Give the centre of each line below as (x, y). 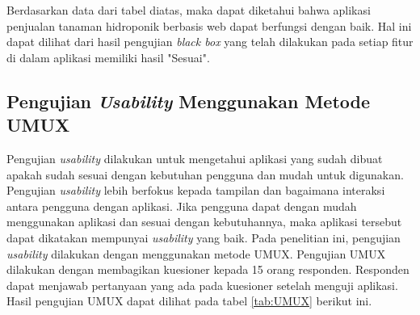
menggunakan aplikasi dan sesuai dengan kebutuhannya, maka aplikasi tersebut (204, 222)
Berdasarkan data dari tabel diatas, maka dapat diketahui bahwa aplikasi (189, 10)
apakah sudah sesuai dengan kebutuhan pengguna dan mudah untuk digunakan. (205, 174)
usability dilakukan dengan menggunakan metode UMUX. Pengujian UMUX (196, 253)
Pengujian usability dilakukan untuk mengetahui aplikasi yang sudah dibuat (195, 158)
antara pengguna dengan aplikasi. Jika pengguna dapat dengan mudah (182, 206)
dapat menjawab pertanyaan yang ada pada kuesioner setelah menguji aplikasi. (202, 285)
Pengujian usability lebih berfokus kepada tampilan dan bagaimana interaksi (196, 190)
